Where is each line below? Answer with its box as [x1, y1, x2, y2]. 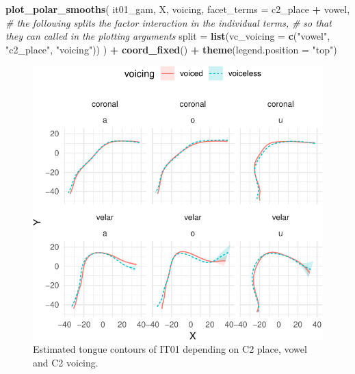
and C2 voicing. [33, 356, 98, 370]
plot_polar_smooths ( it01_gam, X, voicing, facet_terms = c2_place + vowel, [5, 2, 350, 16]
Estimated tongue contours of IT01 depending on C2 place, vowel [33, 342, 307, 356]
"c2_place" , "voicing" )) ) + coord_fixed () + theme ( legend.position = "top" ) [5, 42, 337, 56]
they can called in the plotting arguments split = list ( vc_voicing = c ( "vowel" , [5, 29, 330, 43]
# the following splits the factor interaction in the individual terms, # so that [5, 15, 332, 29]
